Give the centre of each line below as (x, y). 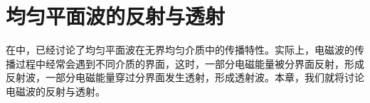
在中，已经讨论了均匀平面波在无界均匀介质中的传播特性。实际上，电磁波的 (180, 50)
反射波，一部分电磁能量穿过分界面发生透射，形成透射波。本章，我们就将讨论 (185, 77)
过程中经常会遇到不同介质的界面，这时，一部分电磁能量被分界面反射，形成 (190, 63)
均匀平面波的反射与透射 (116, 16)
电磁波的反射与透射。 (55, 91)
